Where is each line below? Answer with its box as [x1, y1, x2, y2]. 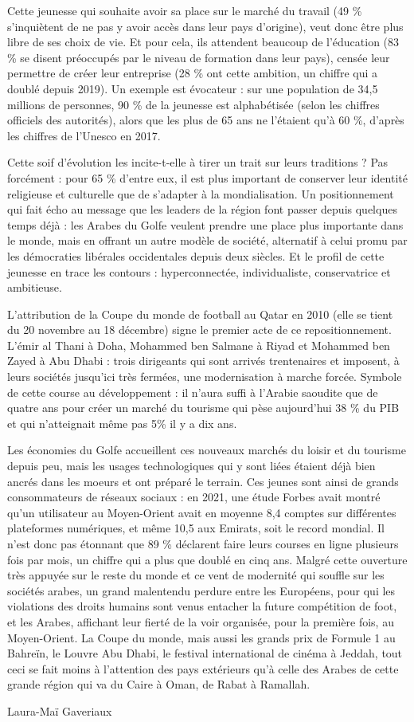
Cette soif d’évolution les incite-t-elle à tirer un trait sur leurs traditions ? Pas [7, 154, 389, 171]
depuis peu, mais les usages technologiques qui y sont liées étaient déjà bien [7, 457, 376, 474]
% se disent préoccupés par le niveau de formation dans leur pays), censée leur [7, 49, 390, 65]
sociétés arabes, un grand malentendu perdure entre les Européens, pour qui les [7, 582, 396, 598]
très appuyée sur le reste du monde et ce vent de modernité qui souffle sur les [7, 567, 385, 583]
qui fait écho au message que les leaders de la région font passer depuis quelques [7, 201, 397, 218]
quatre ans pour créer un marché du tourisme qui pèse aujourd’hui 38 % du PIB [7, 399, 400, 416]
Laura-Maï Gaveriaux [7, 702, 112, 719]
